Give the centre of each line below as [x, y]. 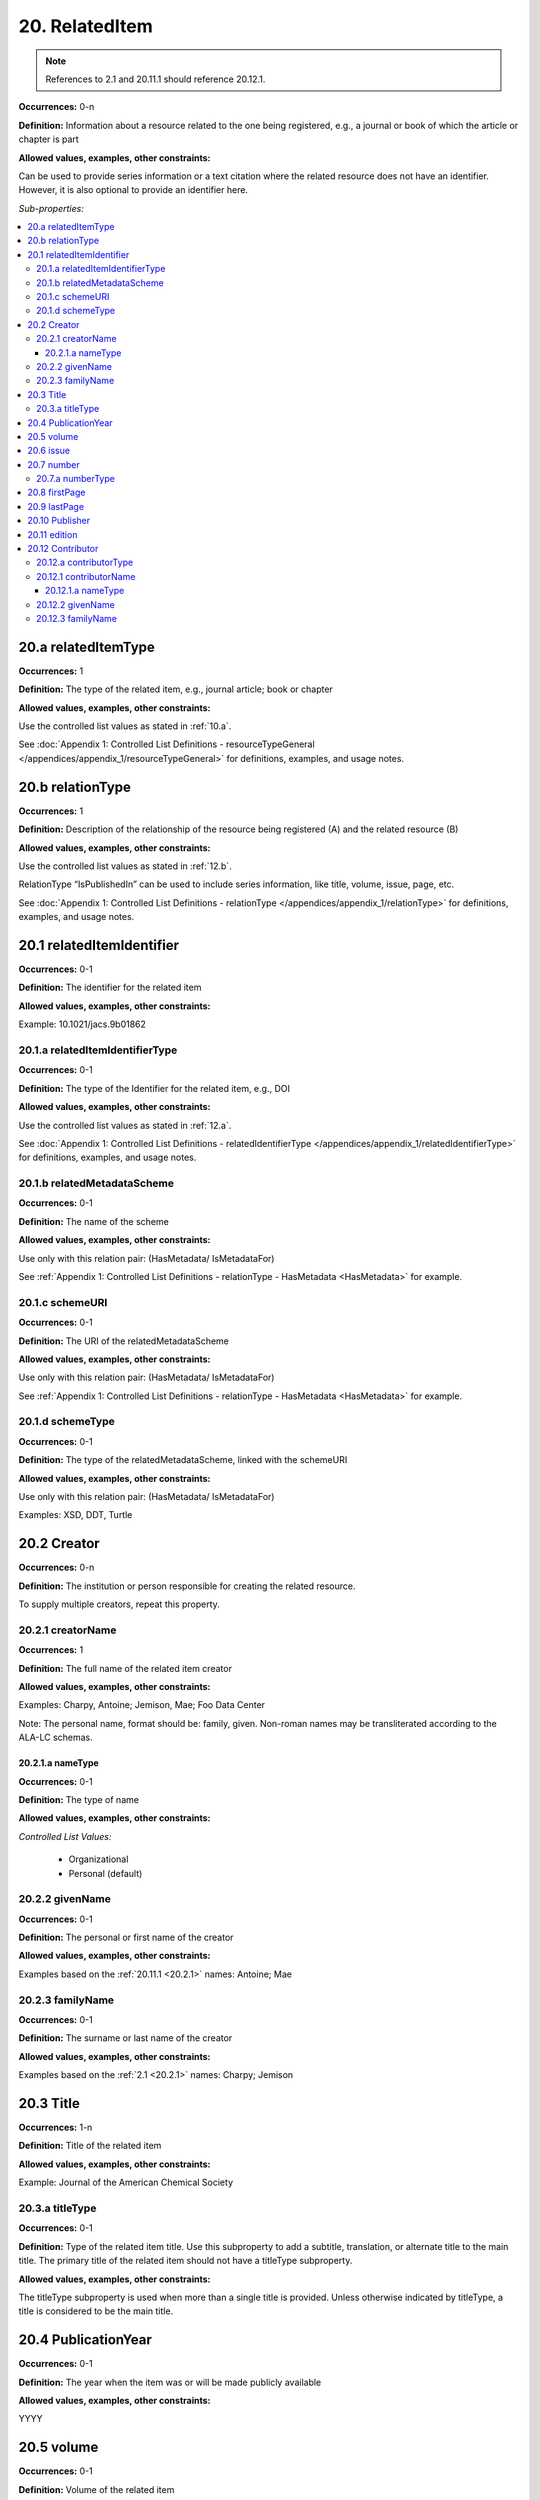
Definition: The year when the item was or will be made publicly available [170, 2382]
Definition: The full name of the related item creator [125, 1668]
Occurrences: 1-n [55, 2127]
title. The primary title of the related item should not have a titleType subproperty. [185, 2261]
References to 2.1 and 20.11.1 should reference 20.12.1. [155, 79]
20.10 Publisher [58, 521]
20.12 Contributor [63, 549]
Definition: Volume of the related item [96, 2489]
